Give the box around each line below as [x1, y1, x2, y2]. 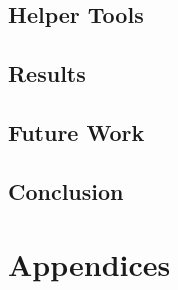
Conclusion [8, 175, 124, 206]
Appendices [8, 244, 171, 285]
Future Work [8, 116, 145, 147]
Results [8, 58, 86, 89]
